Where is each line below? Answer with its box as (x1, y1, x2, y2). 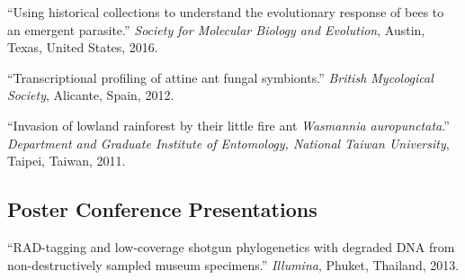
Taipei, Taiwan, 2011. (7, 151, 126, 170)
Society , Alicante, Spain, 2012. (7, 86, 174, 104)
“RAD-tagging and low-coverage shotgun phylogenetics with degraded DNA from (7, 237, 455, 256)
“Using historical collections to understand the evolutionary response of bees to (7, 3, 444, 21)
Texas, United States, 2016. (7, 38, 158, 57)
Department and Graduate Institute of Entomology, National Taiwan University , (7, 133, 450, 152)
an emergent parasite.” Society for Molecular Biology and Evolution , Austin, (7, 20, 425, 39)
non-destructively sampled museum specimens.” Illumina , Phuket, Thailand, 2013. (7, 255, 460, 274)
